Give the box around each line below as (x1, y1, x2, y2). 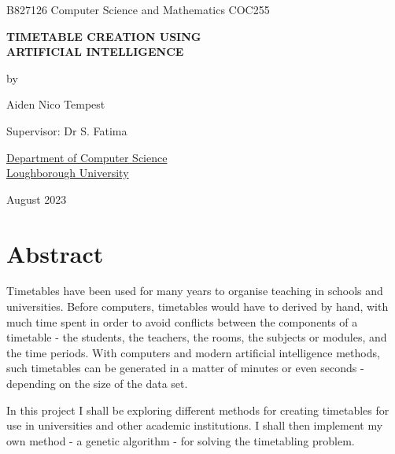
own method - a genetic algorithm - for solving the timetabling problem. (6, 432, 355, 448)
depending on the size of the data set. (6, 375, 188, 392)
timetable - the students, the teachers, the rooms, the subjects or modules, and (6, 329, 387, 345)
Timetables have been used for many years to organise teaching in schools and (6, 282, 383, 299)
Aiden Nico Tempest (6, 96, 105, 113)
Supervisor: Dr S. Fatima (6, 122, 127, 138)
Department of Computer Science (6, 149, 168, 165)
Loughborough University (6, 164, 129, 181)
